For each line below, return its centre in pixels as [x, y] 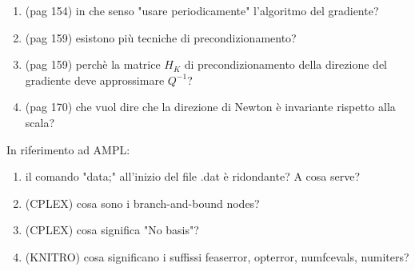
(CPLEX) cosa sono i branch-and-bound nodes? [142, 203]
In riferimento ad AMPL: [68, 149]
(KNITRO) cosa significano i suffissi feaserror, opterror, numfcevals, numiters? [217, 256]
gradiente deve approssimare [95, 80]
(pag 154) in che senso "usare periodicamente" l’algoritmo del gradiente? [202, 10]
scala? [40, 122]
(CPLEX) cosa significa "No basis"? [112, 230]
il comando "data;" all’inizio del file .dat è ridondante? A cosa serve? [193, 176]
